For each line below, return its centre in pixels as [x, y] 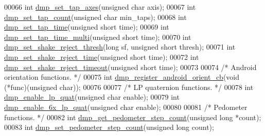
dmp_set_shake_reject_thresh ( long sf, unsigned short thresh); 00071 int [120, 47]
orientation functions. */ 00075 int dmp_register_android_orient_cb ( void [122, 77]
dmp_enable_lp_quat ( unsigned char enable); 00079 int [92, 97]
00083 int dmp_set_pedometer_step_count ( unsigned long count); [109, 127]
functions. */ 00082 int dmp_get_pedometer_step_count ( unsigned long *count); [133, 117]
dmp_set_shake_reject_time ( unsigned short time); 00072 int [102, 56]
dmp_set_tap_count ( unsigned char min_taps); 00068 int [95, 17]
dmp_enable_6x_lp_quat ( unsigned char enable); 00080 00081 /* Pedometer [126, 107]
